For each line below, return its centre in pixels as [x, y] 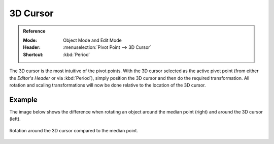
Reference [34, 31]
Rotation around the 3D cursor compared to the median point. [74, 130]
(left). [15, 119]
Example [23, 99]
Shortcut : [33, 54]
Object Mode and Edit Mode [92, 40]
